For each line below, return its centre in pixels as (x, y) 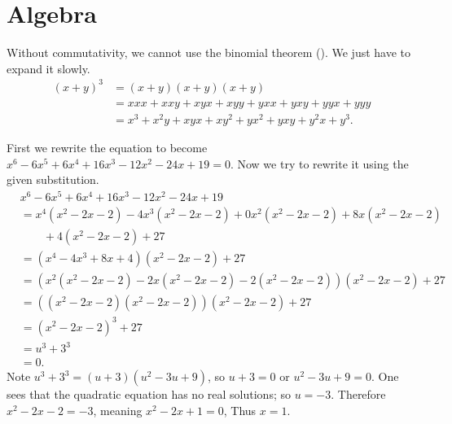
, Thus (240, 410)
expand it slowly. (48, 68)
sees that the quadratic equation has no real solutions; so (149, 394)
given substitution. (53, 179)
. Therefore (358, 394)
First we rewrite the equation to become (107, 147)
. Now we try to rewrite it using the (319, 163)
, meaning (118, 410)
